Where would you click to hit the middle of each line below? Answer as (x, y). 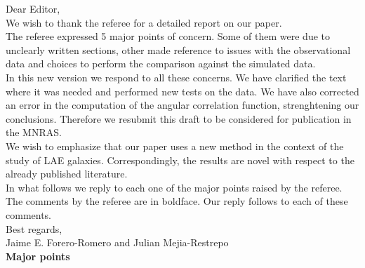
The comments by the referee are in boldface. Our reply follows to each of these (177, 201)
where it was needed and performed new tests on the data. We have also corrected (182, 91)
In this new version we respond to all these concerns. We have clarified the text (176, 77)
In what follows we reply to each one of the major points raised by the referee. (174, 187)
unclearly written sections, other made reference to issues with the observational (178, 49)
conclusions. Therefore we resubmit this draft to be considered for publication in (179, 118)
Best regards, (34, 228)
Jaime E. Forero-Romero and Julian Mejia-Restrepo (117, 242)
